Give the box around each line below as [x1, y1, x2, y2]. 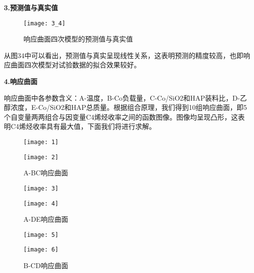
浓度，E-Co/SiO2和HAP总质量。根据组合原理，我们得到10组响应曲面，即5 [10, 102, 247, 112]
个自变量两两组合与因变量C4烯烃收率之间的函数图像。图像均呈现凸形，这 [4, 111, 238, 122]
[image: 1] [23, 139, 59, 146]
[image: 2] [23, 153, 59, 161]
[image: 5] [23, 231, 59, 238]
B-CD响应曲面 [23, 260, 68, 271]
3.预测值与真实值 [4, 2, 58, 12]
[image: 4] [23, 200, 59, 207]
